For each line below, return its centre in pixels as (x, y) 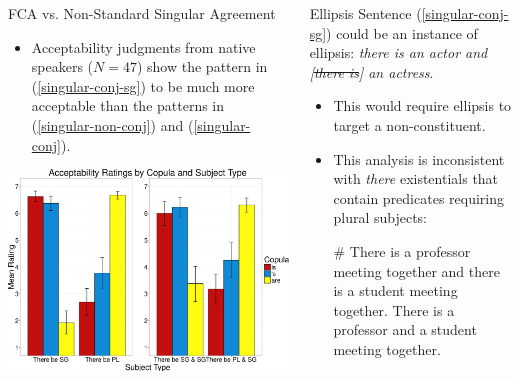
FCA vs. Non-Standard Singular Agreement (142, 13)
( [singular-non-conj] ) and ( (112, 124)
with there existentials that (416, 178)
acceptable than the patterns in (128, 105)
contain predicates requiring (419, 197)
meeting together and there (416, 270)
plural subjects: (380, 217)
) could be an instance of (402, 32)
